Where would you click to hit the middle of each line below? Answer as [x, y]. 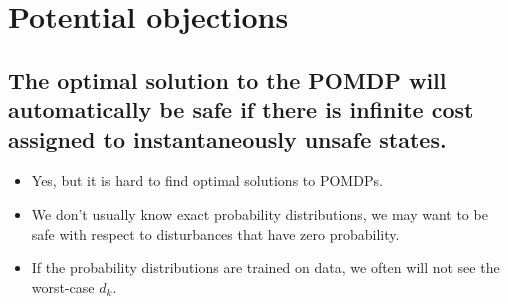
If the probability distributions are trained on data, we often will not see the [265, 267]
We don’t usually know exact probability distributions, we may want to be [259, 213]
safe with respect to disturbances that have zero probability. [215, 233]
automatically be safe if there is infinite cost [241, 109]
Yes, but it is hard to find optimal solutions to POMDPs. [207, 180]
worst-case [63, 286]
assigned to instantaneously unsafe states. [227, 138]
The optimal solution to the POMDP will [227, 79]
